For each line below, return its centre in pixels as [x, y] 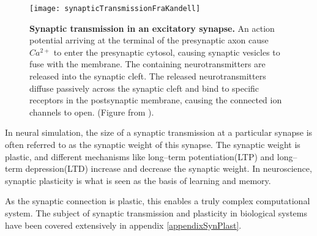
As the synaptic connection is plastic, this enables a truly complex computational [158, 201]
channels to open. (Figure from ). [92, 112]
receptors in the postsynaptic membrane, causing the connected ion [156, 100]
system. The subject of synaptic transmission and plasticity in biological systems [156, 212]
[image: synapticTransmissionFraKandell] [115, 9]
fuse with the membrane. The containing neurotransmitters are [147, 64]
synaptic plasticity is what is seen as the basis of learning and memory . [138, 180]
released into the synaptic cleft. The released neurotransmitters [148, 76]
